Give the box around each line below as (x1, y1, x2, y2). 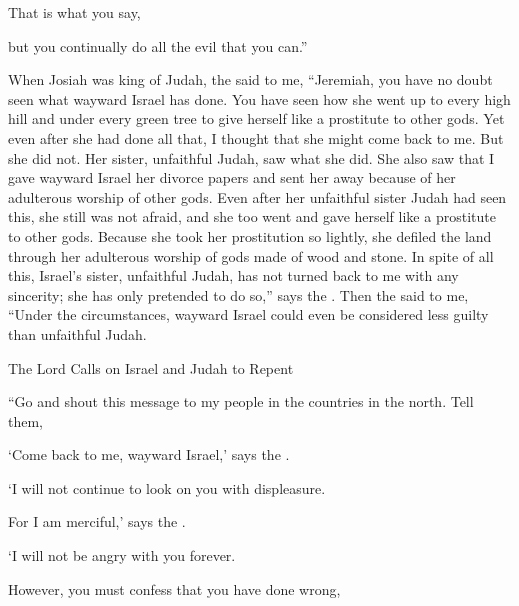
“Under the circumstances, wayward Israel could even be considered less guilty (8, 304, 489, 325)
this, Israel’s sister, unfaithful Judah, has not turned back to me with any (8, 265, 459, 286)
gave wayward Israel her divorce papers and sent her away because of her (8, 167, 456, 188)
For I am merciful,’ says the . (8, 511, 186, 532)
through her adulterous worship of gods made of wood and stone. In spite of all (8, 245, 494, 266)
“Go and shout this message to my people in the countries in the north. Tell (8, 391, 474, 412)
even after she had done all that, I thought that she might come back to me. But (8, 127, 504, 148)
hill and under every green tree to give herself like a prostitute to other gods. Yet (8, 108, 505, 129)
